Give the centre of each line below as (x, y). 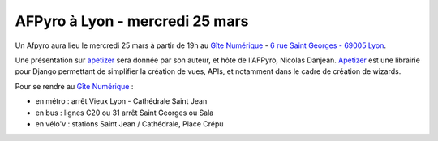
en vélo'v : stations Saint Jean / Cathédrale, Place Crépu (129, 124)
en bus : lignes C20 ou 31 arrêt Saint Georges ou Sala (125, 113)
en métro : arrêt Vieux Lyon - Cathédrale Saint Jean (121, 101)
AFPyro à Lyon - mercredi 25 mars (132, 21)
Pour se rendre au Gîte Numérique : (74, 86)
